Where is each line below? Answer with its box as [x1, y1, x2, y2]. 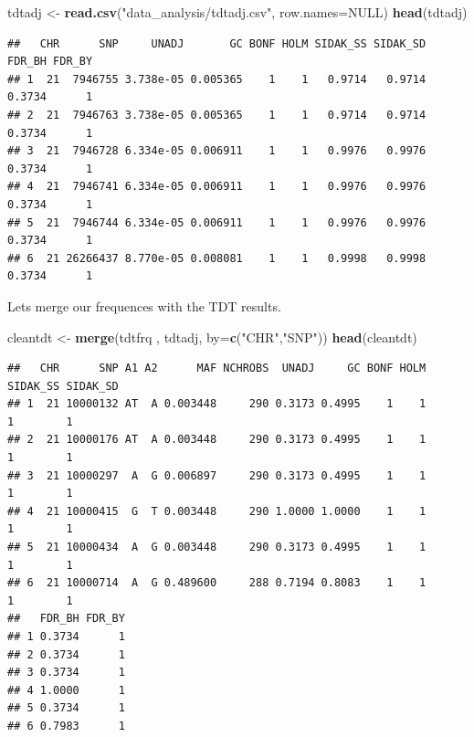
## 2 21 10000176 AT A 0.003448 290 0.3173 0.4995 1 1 [7, 433, 427, 447]
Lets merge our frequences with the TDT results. [7, 296, 281, 315]
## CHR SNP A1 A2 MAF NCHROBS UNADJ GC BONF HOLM [7, 362, 427, 375]
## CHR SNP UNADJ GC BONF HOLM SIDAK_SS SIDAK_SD [7, 37, 427, 50]
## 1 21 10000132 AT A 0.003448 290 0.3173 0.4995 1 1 [7, 397, 427, 411]
